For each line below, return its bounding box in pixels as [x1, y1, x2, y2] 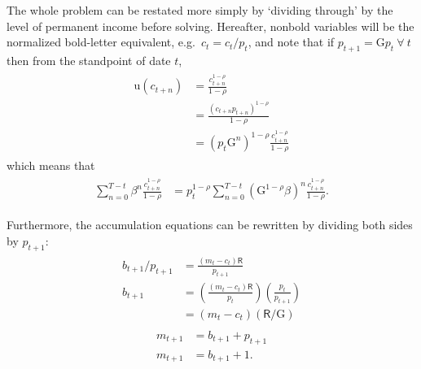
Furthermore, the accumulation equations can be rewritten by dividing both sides [7, 216, 413, 233]
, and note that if [248, 33, 335, 50]
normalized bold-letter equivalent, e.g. [7, 33, 195, 50]
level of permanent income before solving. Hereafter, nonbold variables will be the [7, 17, 414, 34]
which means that [7, 156, 95, 173]
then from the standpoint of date [7, 51, 171, 68]
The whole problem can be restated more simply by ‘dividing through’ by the [7, 2, 393, 18]
